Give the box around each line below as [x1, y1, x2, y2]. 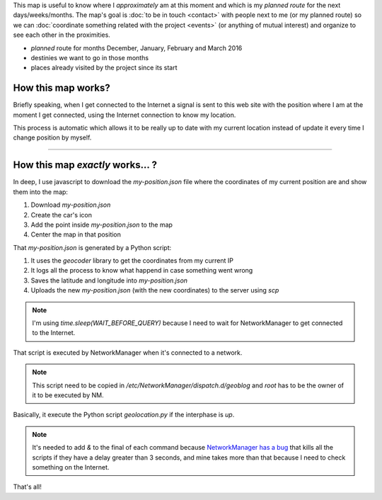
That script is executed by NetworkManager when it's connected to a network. [13, 348, 243, 357]
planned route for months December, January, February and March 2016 [30, 43, 243, 52]
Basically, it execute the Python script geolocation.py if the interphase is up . [13, 411, 235, 419]
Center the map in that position [30, 230, 122, 239]
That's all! [13, 482, 42, 492]
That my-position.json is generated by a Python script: [13, 243, 172, 251]
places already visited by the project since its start [30, 64, 178, 72]
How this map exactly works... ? [13, 159, 157, 171]
